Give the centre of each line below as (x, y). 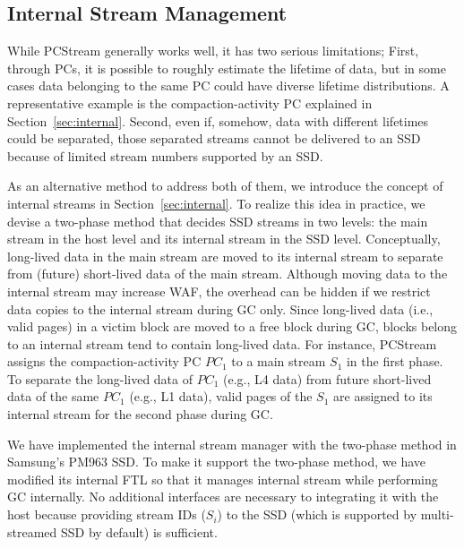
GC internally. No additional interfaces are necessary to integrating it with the (223, 497)
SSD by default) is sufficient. (139, 531)
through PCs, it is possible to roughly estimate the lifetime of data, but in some (227, 68)
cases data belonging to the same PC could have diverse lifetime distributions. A (228, 86)
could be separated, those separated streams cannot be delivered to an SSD (214, 138)
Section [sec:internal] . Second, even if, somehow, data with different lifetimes (218, 120)
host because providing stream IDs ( (107, 514)
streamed (32, 531)
